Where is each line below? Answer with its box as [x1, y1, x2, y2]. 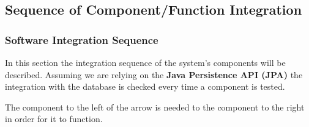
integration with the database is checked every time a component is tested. [5, 80, 285, 93]
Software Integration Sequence [5, 32, 158, 47]
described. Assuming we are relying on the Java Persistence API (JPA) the [5, 68, 303, 81]
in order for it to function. [5, 112, 103, 125]
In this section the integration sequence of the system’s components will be [5, 56, 286, 68]
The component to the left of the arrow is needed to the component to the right [5, 100, 305, 113]
